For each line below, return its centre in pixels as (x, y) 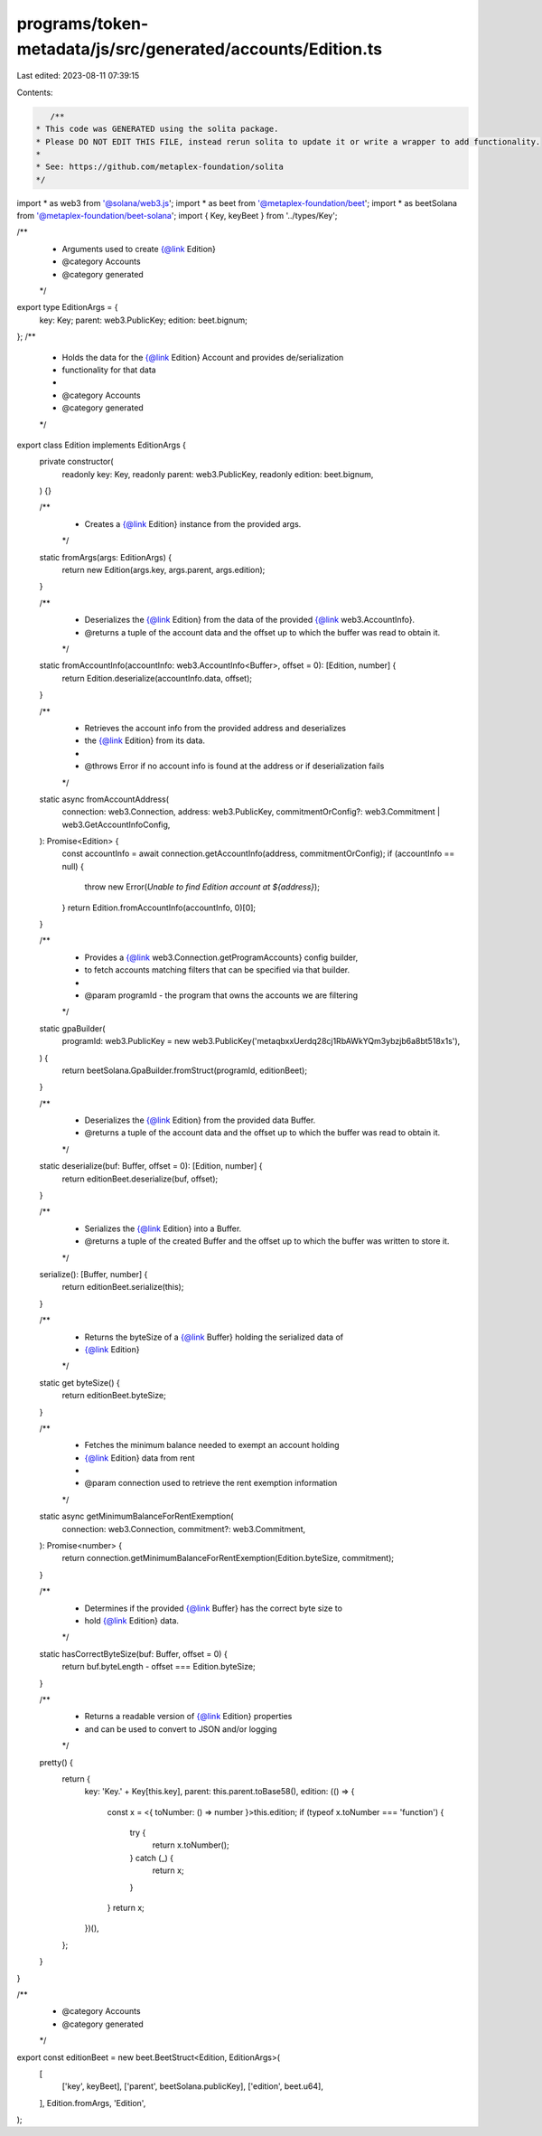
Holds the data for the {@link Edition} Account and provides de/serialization (203, 357)
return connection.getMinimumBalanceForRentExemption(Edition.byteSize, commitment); (228, 1558)
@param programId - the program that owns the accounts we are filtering (221, 995)
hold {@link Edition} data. (132, 1620)
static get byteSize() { (80, 1382)
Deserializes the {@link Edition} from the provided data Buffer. (200, 1120)
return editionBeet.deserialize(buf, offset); (140, 1179)
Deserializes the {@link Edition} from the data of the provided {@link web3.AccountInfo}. (250, 620)
